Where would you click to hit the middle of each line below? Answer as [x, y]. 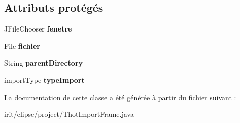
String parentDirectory [44, 63]
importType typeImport [44, 80]
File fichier [22, 45]
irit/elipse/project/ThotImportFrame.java [69, 114]
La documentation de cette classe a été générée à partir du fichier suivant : [120, 97]
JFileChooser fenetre [38, 29]
